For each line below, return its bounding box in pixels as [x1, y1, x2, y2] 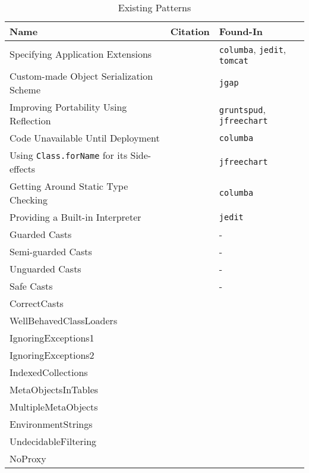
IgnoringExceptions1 [10, 331, 94, 344]
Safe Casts [10, 279, 53, 293]
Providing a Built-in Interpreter [10, 210, 141, 224]
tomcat [219, 56, 248, 65]
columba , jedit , [219, 42, 286, 56]
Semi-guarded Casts [10, 245, 92, 258]
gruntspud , [219, 102, 266, 116]
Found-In [219, 24, 263, 38]
